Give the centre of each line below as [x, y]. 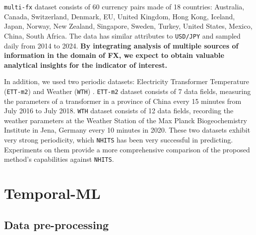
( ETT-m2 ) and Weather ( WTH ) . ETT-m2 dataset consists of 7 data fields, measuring [128, 91]
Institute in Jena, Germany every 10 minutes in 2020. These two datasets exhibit [127, 130]
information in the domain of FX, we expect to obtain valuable [114, 55]
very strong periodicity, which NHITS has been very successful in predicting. [119, 139]
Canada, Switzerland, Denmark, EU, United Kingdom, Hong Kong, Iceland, [120, 16]
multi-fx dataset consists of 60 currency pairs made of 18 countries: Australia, [124, 6]
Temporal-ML [52, 193]
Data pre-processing [57, 224]
